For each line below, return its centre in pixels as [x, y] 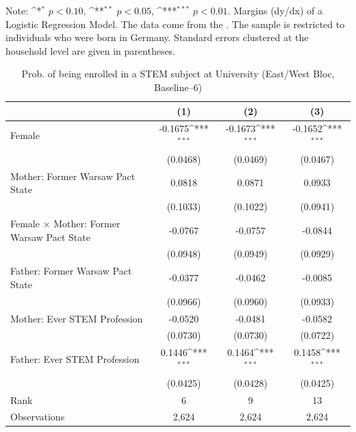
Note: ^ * [24, 10]
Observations [38, 417]
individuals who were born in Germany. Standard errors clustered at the [157, 37]
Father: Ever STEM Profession [75, 359]
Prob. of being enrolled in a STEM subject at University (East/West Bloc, [178, 74]
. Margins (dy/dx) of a [275, 10]
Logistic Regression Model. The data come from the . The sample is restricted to [175, 24]
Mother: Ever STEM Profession [77, 318]
